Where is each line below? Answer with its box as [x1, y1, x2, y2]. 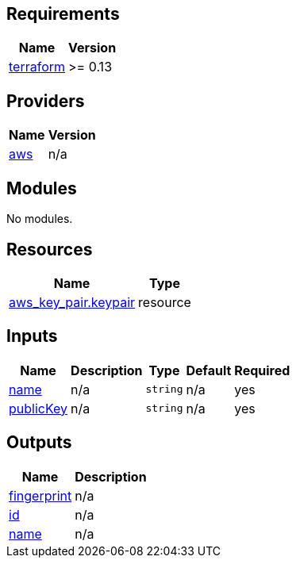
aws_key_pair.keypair [9, 294, 136, 310]
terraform [9, 59, 66, 75]
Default [186, 362, 232, 378]
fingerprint [9, 487, 72, 504]
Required [234, 362, 290, 378]
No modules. [6, 212, 73, 226]
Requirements [6, 4, 120, 24]
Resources [6, 239, 93, 259]
